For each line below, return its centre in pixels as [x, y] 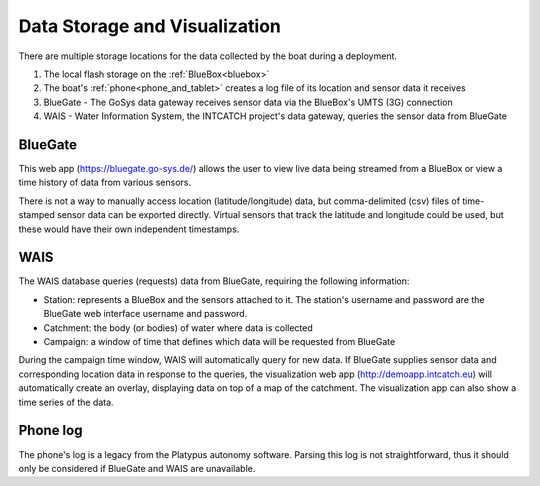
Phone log [50, 430]
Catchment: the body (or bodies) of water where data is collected [178, 327]
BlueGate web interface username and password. [145, 314]
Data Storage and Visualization [150, 26]
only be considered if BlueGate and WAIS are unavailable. [137, 468]
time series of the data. [66, 402]
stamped [36, 215]
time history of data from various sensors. [105, 182]
